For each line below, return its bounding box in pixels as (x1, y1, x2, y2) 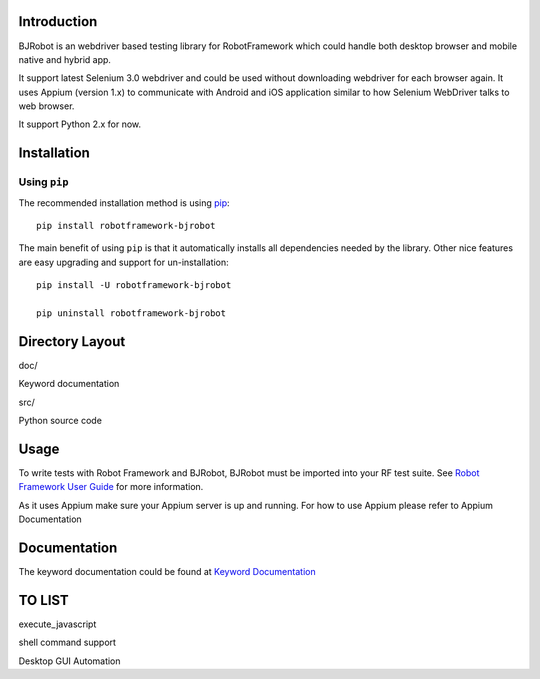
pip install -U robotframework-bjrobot (36, 280, 232, 291)
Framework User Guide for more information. (18, 481, 204, 493)
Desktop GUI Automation (18, 655, 121, 667)
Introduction (18, 13, 98, 30)
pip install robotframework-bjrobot (36, 220, 216, 232)
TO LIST (18, 591, 69, 609)
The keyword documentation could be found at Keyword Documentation (18, 566, 316, 578)
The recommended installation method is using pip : (18, 196, 230, 209)
